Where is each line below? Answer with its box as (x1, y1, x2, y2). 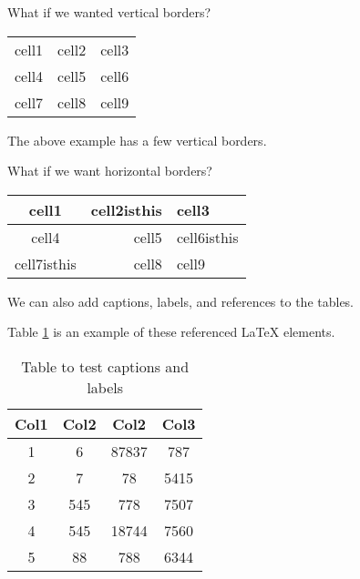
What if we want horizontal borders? (7, 161, 212, 180)
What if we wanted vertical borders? (7, 3, 211, 21)
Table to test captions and (21, 355, 190, 377)
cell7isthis (15, 252, 77, 274)
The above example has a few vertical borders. (7, 130, 267, 149)
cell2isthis (90, 198, 162, 220)
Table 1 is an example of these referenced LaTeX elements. (7, 322, 335, 341)
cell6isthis (176, 226, 239, 248)
